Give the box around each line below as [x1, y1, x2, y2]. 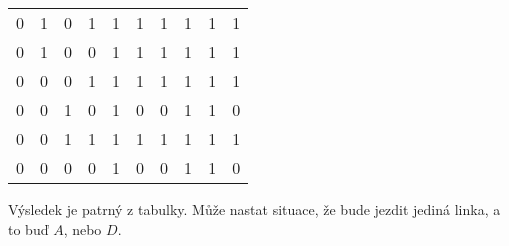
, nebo [63, 218, 102, 239]
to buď [8, 218, 49, 239]
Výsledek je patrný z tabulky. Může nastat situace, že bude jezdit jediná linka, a [8, 199, 501, 219]
